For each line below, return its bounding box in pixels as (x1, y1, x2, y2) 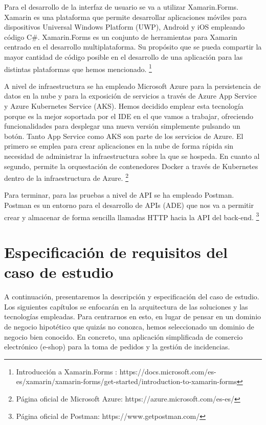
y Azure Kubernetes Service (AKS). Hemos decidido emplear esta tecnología (4, 101, 243, 111)
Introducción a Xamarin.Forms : (16, 366, 117, 376)
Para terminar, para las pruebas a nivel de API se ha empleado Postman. (4, 190, 234, 200)
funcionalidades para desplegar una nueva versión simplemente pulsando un (4, 121, 240, 131)
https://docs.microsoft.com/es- (119, 366, 216, 376)
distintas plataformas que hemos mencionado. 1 (4, 62, 152, 74)
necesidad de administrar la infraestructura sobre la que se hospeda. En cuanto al (4, 150, 260, 161)
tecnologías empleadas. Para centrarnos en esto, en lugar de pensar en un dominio (4, 311, 261, 322)
